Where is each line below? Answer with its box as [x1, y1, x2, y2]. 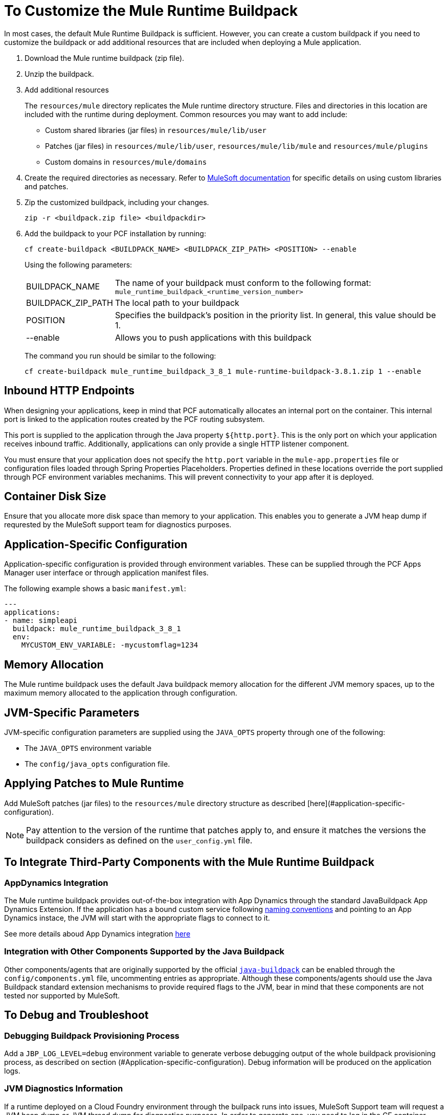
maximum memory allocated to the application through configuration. [4, 688, 237, 698]
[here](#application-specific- [307, 798, 406, 808]
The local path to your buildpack [115, 297, 239, 308]
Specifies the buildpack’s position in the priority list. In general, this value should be [115, 309, 436, 320]
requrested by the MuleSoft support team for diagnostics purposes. [4, 520, 232, 529]
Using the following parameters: [25, 260, 132, 269]
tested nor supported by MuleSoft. [4, 991, 120, 1000]
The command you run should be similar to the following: [25, 351, 216, 360]
